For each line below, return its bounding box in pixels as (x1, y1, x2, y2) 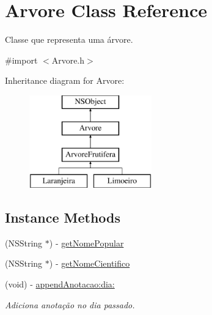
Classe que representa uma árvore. (5, 33, 133, 46)
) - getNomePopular (49, 236, 124, 249)
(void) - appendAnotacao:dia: (5, 278, 115, 291)
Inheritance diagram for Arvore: (5, 74, 125, 87)
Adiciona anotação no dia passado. (5, 298, 135, 311)
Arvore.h (51, 53, 85, 66)
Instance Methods (5, 208, 120, 227)
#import (5, 53, 38, 66)
